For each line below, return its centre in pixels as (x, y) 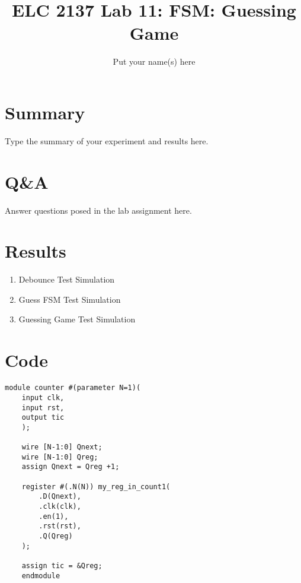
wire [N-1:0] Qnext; (62, 447)
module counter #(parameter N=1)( (73, 388)
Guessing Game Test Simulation (77, 319)
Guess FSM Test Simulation (70, 299)
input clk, (43, 397)
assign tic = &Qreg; (62, 566)
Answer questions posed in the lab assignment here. (98, 210)
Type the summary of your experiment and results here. (107, 140)
